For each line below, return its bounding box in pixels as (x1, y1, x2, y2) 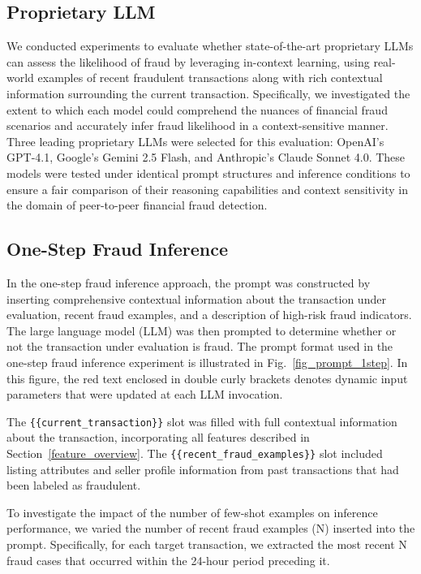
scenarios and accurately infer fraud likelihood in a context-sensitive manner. (6, 117, 389, 134)
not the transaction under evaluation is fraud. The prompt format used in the (6, 338, 393, 355)
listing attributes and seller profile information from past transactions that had (6, 460, 399, 477)
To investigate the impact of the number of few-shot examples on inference (6, 503, 378, 520)
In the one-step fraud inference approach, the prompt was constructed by (6, 274, 371, 291)
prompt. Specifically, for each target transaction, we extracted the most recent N (6, 535, 407, 552)
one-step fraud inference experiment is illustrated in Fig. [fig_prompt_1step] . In (6, 353, 408, 370)
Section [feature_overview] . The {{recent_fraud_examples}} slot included (6, 444, 383, 461)
